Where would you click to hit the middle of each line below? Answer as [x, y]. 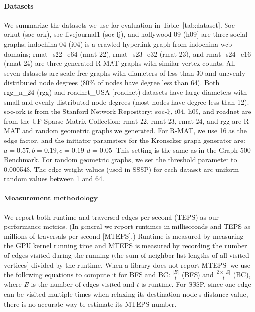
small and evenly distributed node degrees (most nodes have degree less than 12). [127, 101]
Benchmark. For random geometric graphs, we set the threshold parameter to [121, 159]
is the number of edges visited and [83, 284]
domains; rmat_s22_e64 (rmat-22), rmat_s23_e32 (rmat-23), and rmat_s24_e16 [127, 53]
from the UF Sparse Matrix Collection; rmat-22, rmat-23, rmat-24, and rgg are [123, 121]
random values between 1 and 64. [54, 179]
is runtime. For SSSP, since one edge [196, 284]
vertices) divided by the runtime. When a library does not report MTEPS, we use [127, 265]
